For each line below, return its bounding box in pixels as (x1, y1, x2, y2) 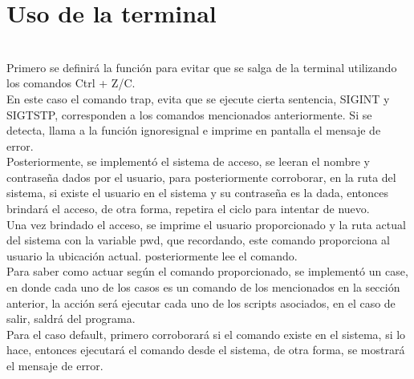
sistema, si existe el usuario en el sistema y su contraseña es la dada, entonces (6, 184, 389, 201)
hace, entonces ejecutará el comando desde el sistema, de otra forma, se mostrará (6, 341, 405, 358)
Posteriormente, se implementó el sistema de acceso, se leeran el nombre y (6, 153, 370, 170)
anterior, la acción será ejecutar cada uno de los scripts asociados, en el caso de (6, 294, 396, 311)
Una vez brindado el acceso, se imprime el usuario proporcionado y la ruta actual (6, 216, 406, 232)
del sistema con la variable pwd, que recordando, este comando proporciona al (6, 232, 390, 248)
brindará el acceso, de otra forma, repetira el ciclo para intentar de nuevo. (6, 200, 370, 217)
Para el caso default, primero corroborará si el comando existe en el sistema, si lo (6, 325, 406, 342)
